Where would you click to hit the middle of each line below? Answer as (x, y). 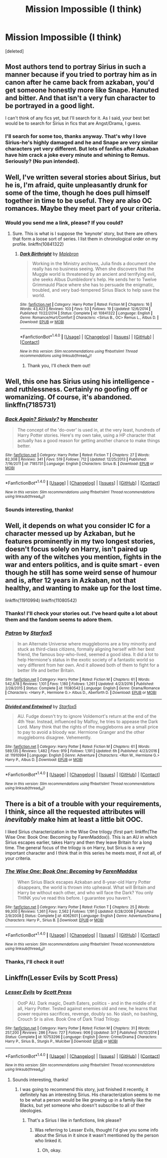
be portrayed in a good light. (50, 106)
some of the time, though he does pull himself (78, 193)
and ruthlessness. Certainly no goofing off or (76, 389)
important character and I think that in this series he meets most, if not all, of (83, 853)
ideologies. (31, 1111)
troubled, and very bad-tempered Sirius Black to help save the (96, 290)
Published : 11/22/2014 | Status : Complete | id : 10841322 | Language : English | (86, 313)
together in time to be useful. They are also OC (79, 201)
